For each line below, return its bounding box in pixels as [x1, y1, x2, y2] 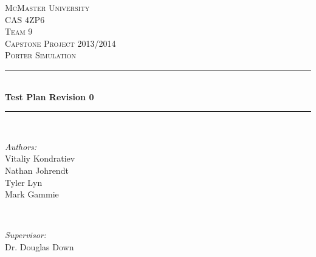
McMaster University [5, 1, 90, 13]
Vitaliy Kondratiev [5, 152, 75, 165]
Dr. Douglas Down [5, 240, 74, 253]
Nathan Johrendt [5, 163, 69, 176]
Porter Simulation [5, 49, 76, 61]
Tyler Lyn [5, 176, 43, 188]
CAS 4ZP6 [5, 13, 45, 26]
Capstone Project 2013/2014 [5, 36, 116, 49]
